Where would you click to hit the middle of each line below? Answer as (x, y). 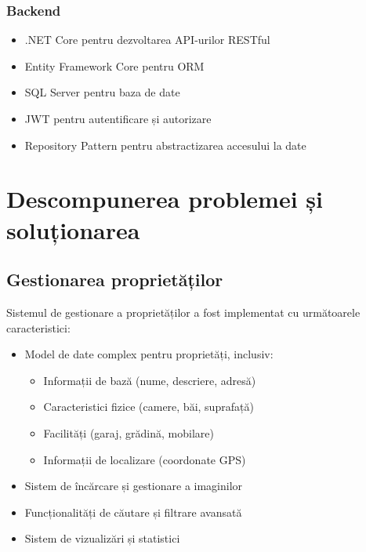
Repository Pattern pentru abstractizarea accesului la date (165, 145)
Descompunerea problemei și (165, 199)
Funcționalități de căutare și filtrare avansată (133, 512)
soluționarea (73, 229)
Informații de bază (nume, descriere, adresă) (150, 380)
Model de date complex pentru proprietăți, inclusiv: (149, 354)
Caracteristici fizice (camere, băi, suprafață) (149, 407)
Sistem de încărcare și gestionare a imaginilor (134, 486)
